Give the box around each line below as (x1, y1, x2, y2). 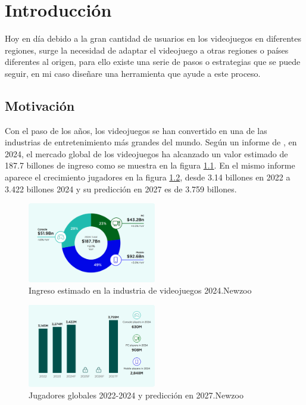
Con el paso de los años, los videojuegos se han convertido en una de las (5, 124, 267, 136)
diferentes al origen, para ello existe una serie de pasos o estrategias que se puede (5, 55, 301, 68)
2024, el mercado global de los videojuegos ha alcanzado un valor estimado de (5, 147, 288, 160)
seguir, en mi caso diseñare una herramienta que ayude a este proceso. (5, 67, 261, 79)
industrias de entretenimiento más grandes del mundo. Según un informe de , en (5, 136, 297, 148)
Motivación (5, 96, 75, 114)
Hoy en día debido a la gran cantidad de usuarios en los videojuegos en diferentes (5, 32, 301, 45)
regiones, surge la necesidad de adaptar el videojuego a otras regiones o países (5, 43, 289, 56)
